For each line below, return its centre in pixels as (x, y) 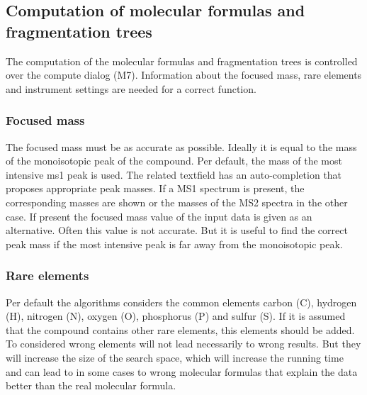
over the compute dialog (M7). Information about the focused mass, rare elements (184, 75)
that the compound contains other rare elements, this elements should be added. (180, 329)
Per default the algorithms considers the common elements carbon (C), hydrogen (181, 302)
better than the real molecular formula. (91, 385)
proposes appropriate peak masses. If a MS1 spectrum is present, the (155, 188)
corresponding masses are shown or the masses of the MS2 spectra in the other (177, 202)
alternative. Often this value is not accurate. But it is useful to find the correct (177, 230)
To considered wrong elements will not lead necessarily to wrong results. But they (183, 344)
